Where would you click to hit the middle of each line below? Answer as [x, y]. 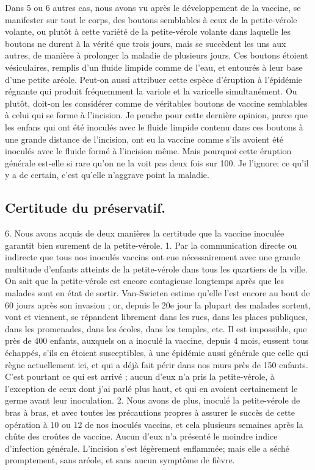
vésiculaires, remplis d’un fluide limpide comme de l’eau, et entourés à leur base [154, 67]
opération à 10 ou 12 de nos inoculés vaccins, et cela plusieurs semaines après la [154, 424]
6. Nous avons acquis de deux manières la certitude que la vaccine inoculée [145, 233]
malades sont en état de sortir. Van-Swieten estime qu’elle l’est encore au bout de [157, 293]
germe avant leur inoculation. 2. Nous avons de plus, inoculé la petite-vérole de [153, 400]
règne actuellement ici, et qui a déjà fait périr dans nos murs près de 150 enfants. [157, 364]
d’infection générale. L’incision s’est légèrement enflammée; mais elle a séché [147, 448]
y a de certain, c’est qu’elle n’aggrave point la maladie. [107, 175]
